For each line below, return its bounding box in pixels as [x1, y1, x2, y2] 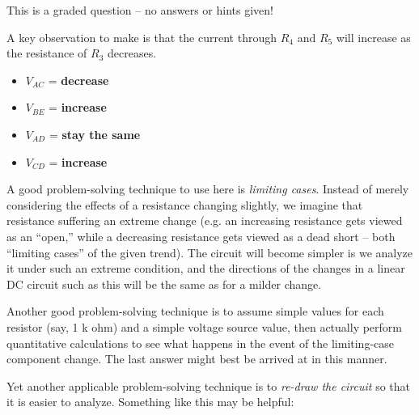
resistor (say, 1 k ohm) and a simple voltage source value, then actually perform [6, 318, 403, 335]
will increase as [336, 28, 411, 45]
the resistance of [6, 44, 87, 61]
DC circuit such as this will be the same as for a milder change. [6, 275, 322, 292]
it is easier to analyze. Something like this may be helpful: [6, 393, 294, 410]
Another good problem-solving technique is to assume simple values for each [6, 303, 384, 320]
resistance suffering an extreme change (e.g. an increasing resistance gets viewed [6, 212, 403, 229]
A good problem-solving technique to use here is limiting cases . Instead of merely [6, 180, 409, 197]
